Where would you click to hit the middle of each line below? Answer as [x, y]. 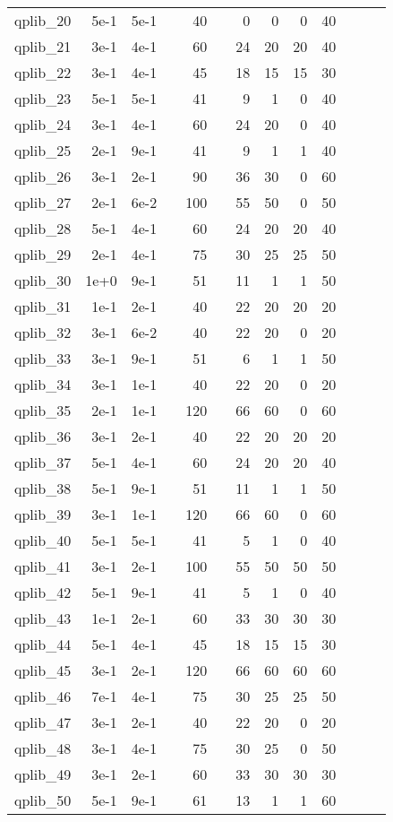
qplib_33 [43, 358]
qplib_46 [43, 696]
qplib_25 [43, 150]
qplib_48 [43, 748]
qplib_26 [43, 176]
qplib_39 [43, 514]
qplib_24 [43, 124]
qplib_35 [43, 410]
